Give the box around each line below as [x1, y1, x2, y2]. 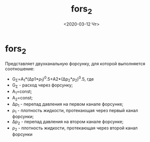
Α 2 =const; [12, 95, 33, 102]
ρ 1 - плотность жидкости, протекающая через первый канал [12, 107, 138, 114]
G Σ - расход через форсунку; [12, 82, 73, 89]
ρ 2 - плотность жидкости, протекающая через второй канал [12, 125, 138, 132]
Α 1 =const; [12, 88, 33, 95]
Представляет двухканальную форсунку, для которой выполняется [5, 60, 146, 66]
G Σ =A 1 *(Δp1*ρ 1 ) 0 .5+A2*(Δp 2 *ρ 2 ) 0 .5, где [12, 75, 94, 83]
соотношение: [5, 66, 35, 71]
